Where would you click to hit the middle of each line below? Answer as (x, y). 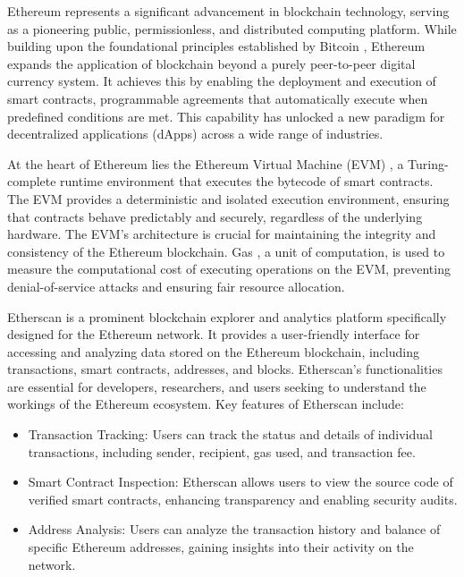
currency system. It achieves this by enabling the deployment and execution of (222, 81)
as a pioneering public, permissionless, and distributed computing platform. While (232, 28)
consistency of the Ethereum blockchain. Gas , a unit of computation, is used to (226, 251)
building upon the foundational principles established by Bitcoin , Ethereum (216, 46)
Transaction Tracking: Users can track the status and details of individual (230, 434)
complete (32, 181)
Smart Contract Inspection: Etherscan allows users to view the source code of (240, 482)
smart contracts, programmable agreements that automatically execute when (218, 98)
